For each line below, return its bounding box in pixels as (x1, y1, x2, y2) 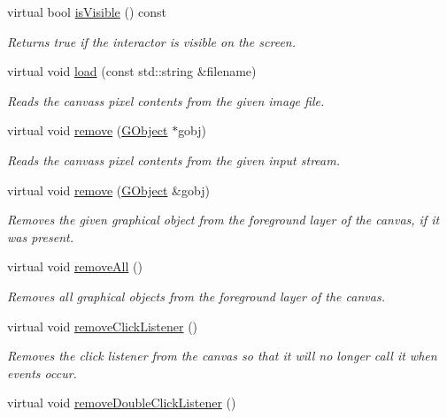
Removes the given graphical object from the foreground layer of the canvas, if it (7, 210, 440, 229)
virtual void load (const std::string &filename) (7, 62, 257, 80)
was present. (7, 227, 73, 246)
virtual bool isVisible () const (7, 3, 166, 20)
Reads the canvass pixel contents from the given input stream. (7, 150, 340, 169)
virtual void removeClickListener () (7, 316, 198, 335)
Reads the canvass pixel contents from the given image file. (7, 91, 325, 110)
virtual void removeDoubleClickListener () (7, 393, 236, 412)
